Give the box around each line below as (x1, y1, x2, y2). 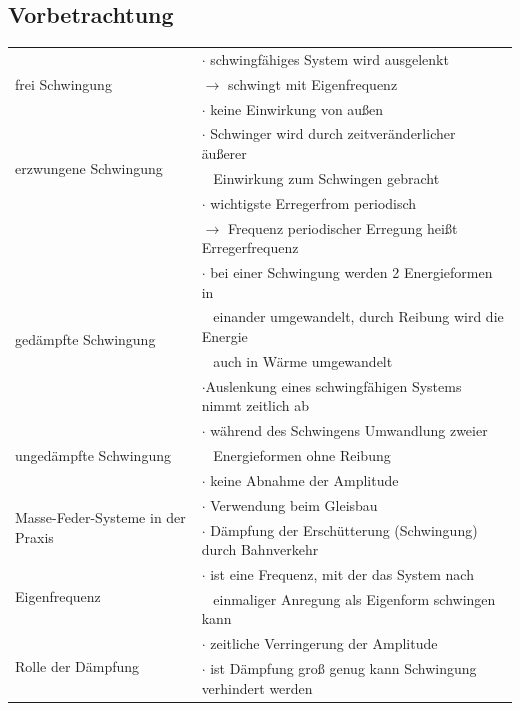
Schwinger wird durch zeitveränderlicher (210, 123, 456, 144)
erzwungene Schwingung (15, 158, 163, 179)
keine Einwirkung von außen (210, 98, 384, 119)
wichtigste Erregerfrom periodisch (210, 192, 417, 213)
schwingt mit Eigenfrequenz (228, 73, 398, 94)
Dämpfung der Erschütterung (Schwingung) (210, 519, 478, 540)
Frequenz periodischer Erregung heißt (228, 217, 458, 238)
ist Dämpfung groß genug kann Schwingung (210, 658, 477, 679)
